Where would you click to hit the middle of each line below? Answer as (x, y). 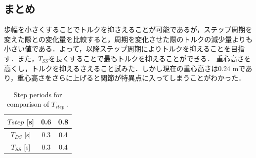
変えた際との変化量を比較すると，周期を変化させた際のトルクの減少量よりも (128, 39)
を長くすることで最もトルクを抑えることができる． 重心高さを (150, 58)
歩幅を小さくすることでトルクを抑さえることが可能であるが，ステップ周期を (128, 29)
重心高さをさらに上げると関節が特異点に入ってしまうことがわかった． (131, 78)
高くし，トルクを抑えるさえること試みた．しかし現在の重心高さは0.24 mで (125, 68)
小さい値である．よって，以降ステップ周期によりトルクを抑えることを (118, 49)
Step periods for (38, 94)
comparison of (28, 104)
